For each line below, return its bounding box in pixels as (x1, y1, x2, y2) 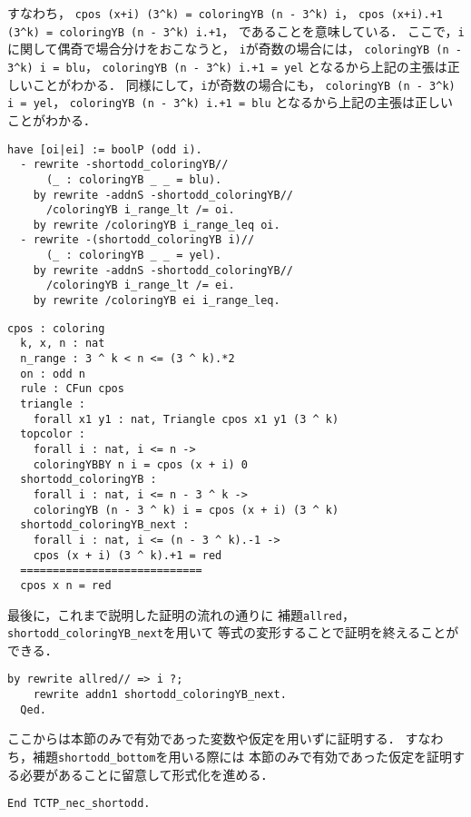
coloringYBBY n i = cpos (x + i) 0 (33, 458, 248, 471)
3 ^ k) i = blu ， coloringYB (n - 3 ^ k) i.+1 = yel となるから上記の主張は (7, 56, 447, 75)
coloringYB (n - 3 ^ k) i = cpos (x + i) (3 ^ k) (33, 503, 339, 517)
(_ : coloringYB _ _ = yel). (45, 249, 222, 262)
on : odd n (20, 367, 85, 380)
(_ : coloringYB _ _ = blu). (45, 172, 222, 186)
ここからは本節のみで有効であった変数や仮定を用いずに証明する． (7, 729, 401, 748)
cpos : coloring (7, 321, 105, 335)
